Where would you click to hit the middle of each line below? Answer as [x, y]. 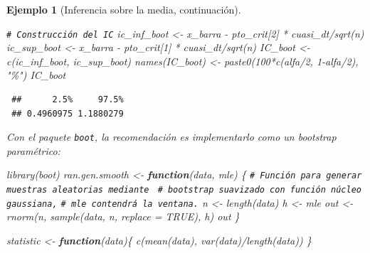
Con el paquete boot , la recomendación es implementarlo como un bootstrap [171, 137]
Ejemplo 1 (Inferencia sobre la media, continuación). [124, 9]
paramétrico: [33, 150]
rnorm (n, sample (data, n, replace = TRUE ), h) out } [123, 216]
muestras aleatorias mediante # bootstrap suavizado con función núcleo [184, 190]
